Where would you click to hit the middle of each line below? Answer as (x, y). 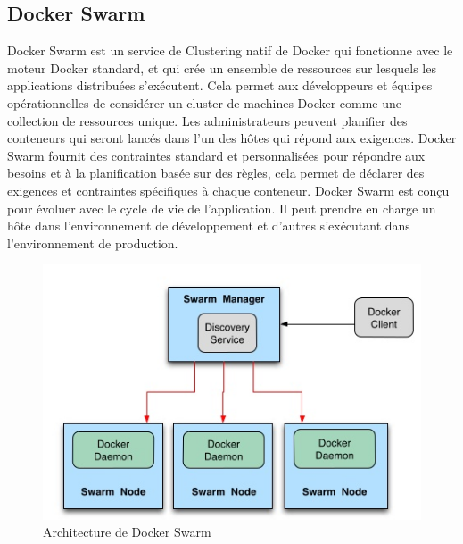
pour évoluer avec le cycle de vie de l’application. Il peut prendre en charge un (222, 208)
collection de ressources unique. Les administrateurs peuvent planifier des (207, 120)
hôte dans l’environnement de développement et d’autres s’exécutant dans (209, 226)
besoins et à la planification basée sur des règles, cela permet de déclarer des (216, 173)
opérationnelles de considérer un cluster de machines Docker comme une (205, 102)
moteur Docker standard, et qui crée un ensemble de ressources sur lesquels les (222, 67)
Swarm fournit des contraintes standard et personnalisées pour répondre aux (216, 155)
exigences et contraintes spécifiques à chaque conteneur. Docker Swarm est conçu (228, 190)
